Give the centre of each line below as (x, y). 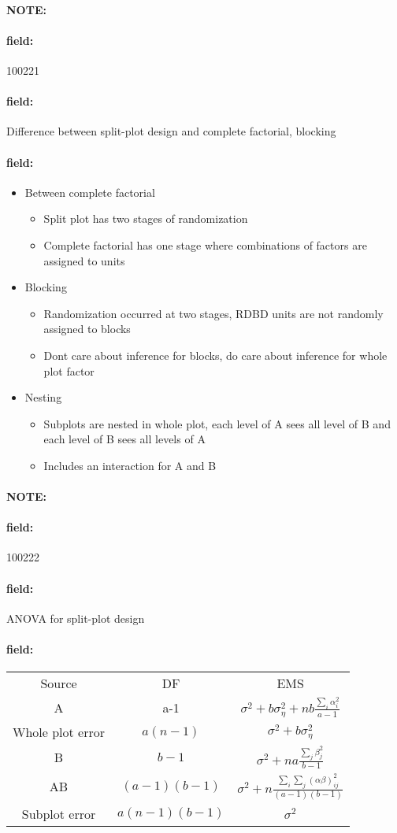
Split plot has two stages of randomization (146, 218)
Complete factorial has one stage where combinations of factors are (205, 244)
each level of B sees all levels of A (124, 439)
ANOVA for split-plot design (76, 618)
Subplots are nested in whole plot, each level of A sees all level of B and (217, 423)
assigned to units (84, 260)
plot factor (69, 370)
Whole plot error (59, 732)
